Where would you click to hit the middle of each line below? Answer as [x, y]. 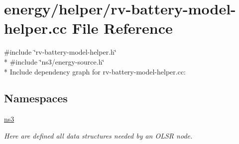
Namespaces [36, 98]
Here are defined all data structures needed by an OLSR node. [98, 135]
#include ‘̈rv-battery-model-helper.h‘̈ [60, 52]
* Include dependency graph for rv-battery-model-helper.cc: [95, 71]
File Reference [122, 28]
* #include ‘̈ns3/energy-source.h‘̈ [54, 61]
